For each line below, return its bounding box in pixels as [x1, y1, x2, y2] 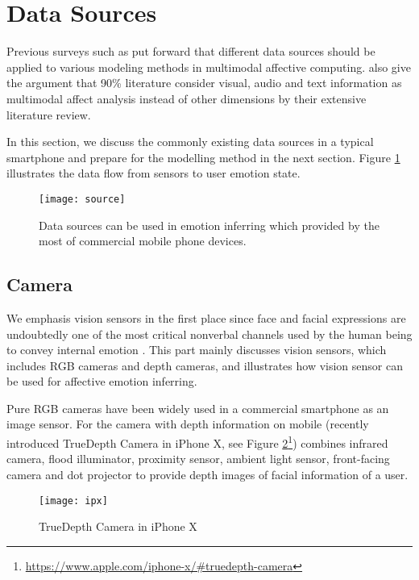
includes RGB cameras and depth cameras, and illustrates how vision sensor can [6, 357, 403, 373]
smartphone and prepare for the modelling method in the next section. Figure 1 [6, 148, 400, 165]
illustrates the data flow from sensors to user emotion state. [6, 165, 301, 182]
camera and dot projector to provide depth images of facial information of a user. [6, 465, 409, 482]
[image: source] [39, 193, 126, 205]
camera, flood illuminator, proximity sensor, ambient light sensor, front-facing [6, 450, 390, 467]
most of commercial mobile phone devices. [39, 232, 247, 249]
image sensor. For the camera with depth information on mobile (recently [6, 415, 369, 432]
